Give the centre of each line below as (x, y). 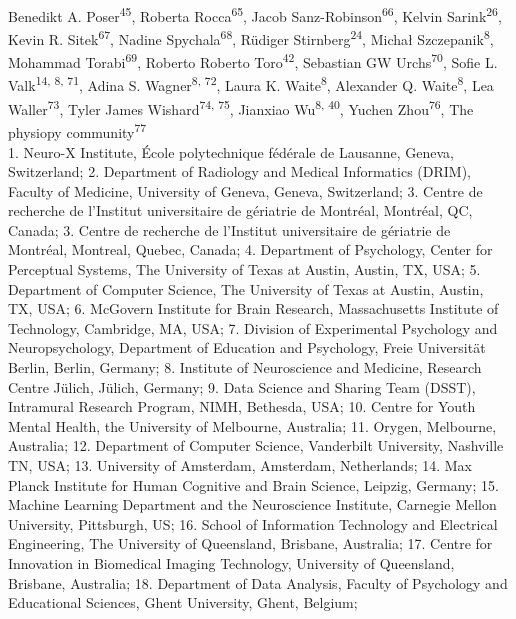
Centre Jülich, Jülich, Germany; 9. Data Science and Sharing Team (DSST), (242, 386)
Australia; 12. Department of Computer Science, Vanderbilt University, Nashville (256, 445)
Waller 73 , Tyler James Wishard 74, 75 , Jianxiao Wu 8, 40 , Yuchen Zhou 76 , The (241, 107)
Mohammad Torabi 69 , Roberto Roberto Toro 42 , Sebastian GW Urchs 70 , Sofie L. (253, 61)
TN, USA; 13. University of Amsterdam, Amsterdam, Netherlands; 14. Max (240, 465)
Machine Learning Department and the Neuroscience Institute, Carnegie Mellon (252, 504)
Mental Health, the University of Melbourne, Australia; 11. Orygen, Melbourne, (252, 425)
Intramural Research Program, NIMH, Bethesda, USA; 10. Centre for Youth (242, 406)
